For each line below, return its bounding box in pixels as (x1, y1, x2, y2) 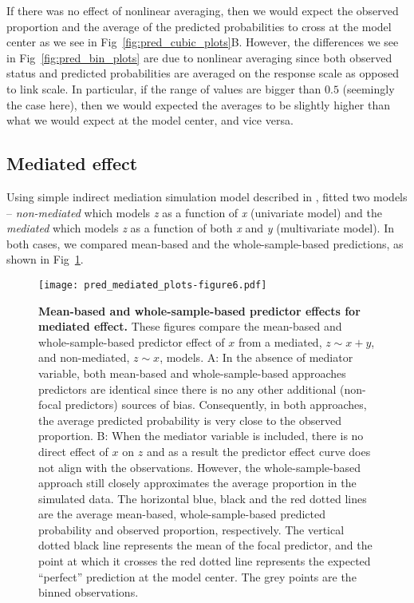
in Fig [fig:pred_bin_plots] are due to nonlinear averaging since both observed (6, 49, 392, 65)
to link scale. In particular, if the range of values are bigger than (6, 80, 321, 97)
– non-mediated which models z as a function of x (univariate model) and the (6, 204, 382, 220)
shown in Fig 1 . (6, 251, 84, 268)
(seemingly (342, 80, 395, 97)
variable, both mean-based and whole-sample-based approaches (38, 364, 346, 381)
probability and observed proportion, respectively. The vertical (38, 521, 345, 538)
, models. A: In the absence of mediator (160, 349, 353, 366)
